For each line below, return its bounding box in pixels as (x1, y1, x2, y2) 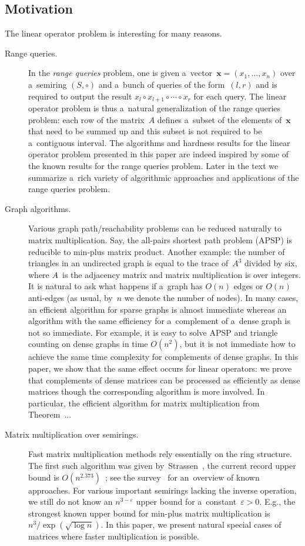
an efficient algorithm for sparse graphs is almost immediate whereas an (28, 303, 287, 315)
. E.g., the (259, 495, 296, 508)
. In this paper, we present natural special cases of (100, 518, 281, 531)
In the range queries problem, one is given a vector (28, 67, 213, 79)
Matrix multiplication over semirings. (5, 428, 139, 440)
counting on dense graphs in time (28, 337, 148, 350)
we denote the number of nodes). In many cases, (124, 291, 299, 303)
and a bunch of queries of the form (98, 78, 225, 90)
